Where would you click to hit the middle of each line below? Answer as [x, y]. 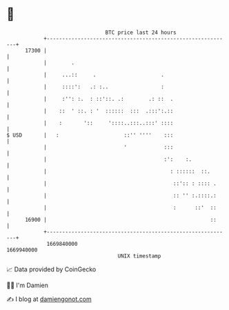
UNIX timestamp [139, 256]
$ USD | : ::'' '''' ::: [90, 135]
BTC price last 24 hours [141, 32]
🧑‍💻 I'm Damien [28, 285]
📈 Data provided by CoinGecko [51, 269]
